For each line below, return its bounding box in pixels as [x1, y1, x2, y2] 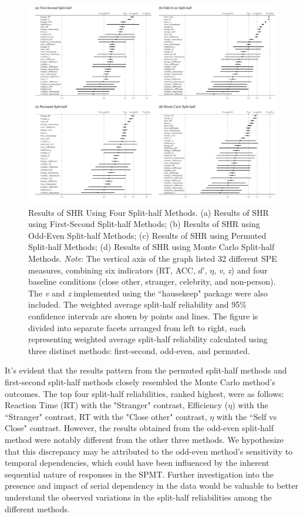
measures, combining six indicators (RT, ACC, [28, 263, 196, 276]
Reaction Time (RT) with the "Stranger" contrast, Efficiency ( [5, 399, 228, 411]
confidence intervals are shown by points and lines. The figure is [28, 310, 258, 322]
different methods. [5, 502, 70, 515]
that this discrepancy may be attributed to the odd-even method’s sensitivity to [5, 445, 293, 457]
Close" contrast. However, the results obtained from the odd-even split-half [5, 422, 274, 434]
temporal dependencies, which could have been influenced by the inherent [5, 456, 270, 469]
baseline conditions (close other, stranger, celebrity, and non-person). [28, 275, 276, 288]
